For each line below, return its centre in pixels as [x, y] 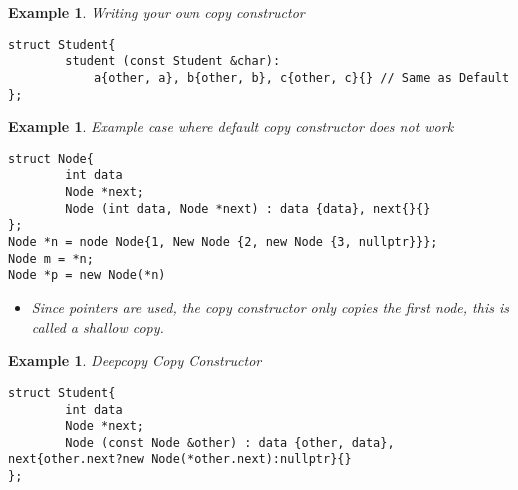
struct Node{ [51, 158]
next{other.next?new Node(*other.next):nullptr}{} [180, 459]
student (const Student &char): [173, 61]
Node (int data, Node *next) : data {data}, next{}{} [248, 208]
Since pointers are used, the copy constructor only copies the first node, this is [270, 307]
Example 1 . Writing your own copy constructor [156, 12]
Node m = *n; [51, 258]
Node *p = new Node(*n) [87, 275]
